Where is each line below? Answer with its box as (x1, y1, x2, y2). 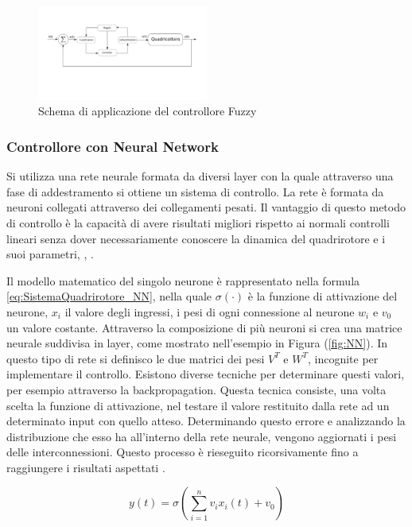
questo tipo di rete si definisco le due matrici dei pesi (6, 350, 265, 366)
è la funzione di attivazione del (247, 288, 398, 304)
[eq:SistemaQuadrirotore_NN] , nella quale (6, 288, 212, 304)
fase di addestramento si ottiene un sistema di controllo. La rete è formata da (6, 183, 384, 200)
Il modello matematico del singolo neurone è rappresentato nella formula (6, 272, 360, 289)
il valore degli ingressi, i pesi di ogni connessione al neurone (64, 303, 355, 320)
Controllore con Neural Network (6, 136, 219, 156)
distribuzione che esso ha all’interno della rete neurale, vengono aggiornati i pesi (6, 428, 397, 444)
